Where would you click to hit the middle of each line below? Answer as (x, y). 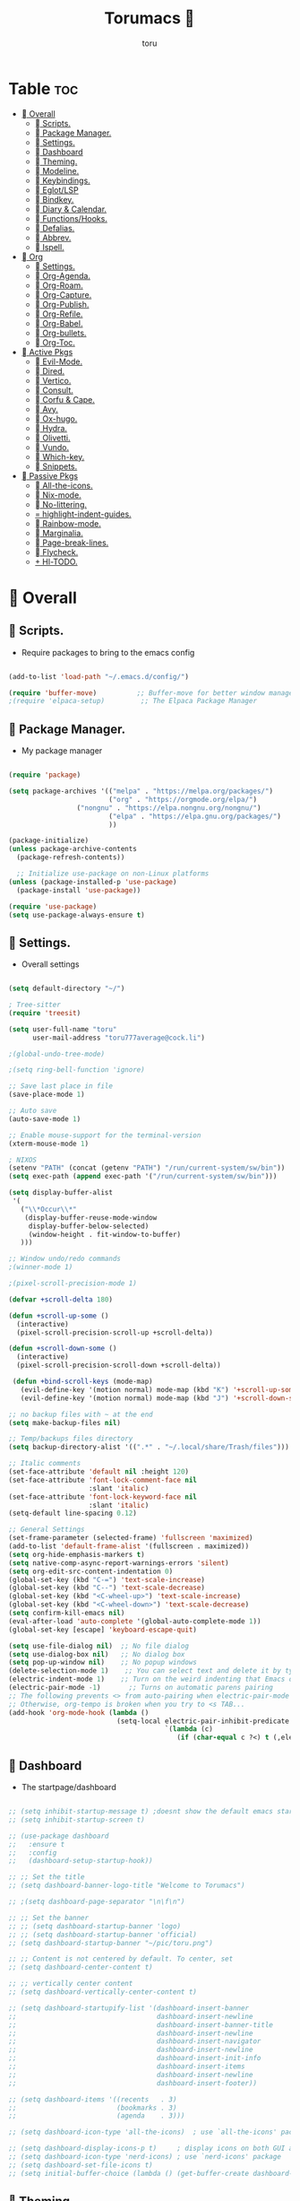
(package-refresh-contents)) (71, 857)
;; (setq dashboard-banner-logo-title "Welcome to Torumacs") (127, 1886)
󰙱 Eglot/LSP (56, 190)
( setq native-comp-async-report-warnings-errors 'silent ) (119, 1563)
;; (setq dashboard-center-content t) (81, 1968)
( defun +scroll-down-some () (63, 1349)
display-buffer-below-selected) (89, 1226)
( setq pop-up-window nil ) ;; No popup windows (103, 1663)
